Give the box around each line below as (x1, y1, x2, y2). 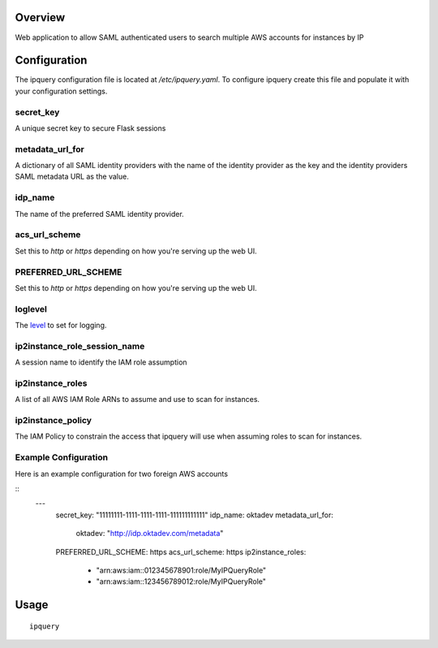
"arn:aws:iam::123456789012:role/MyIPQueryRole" (96, 577, 267, 586)
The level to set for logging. (15, 321, 107, 330)
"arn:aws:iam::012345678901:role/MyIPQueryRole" (96, 565, 267, 575)
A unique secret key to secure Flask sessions (15, 123, 166, 133)
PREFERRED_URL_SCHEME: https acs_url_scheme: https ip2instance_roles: (55, 546, 307, 556)
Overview (15, 11, 66, 24)
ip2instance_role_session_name (15, 340, 145, 352)
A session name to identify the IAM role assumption (15, 357, 187, 367)
